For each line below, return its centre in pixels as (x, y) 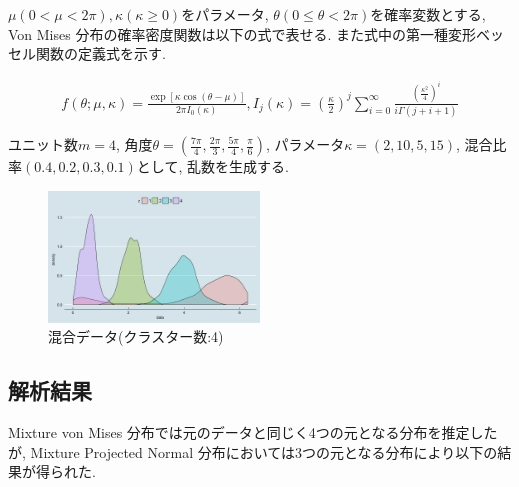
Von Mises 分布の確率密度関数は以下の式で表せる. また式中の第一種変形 (242, 33)
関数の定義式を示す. (100, 53)
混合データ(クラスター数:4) (136, 336)
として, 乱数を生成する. (212, 166)
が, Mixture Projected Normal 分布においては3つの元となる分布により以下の (253, 451)
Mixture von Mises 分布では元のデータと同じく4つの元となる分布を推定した (253, 432)
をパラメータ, (225, 14)
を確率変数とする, (428, 14)
